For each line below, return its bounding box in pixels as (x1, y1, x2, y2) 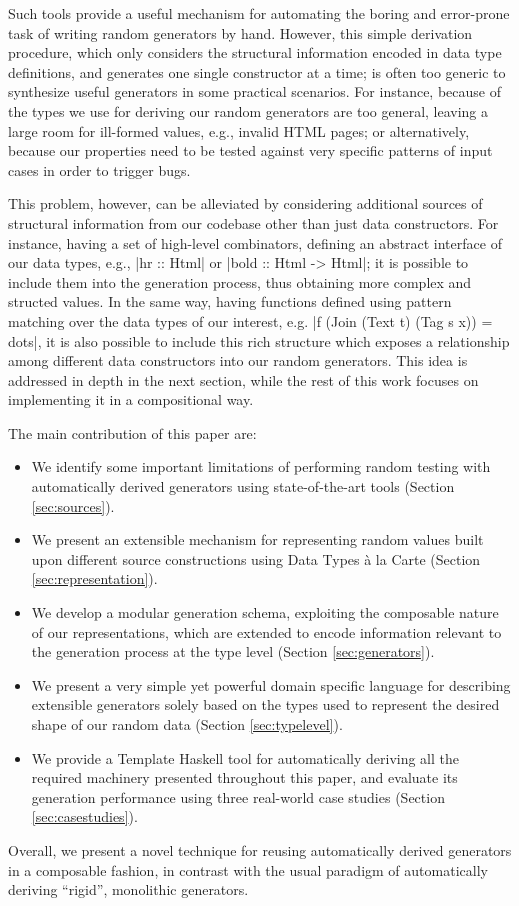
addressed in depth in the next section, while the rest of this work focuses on (8, 369, 479, 390)
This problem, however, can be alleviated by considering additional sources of (8, 193, 483, 214)
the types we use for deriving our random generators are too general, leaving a (8, 100, 489, 121)
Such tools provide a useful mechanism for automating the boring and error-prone (8, 3, 510, 23)
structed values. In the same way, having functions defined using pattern (8, 291, 452, 312)
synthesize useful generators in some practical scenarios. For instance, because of (8, 81, 501, 102)
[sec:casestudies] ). (31, 806, 138, 827)
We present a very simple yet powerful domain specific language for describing (31, 674, 511, 695)
